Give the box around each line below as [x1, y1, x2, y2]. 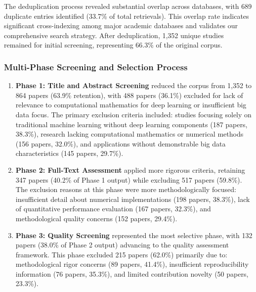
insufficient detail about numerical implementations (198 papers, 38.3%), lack [15, 194, 250, 204]
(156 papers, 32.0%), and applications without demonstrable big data [15, 138, 226, 148]
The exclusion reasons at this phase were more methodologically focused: [15, 184, 237, 195]
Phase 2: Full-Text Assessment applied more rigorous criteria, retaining [15, 164, 245, 175]
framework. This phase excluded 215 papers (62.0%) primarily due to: [15, 249, 228, 259]
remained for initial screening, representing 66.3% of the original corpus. [4, 40, 222, 50]
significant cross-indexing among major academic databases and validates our [4, 20, 238, 31]
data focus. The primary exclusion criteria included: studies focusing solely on [15, 109, 252, 119]
